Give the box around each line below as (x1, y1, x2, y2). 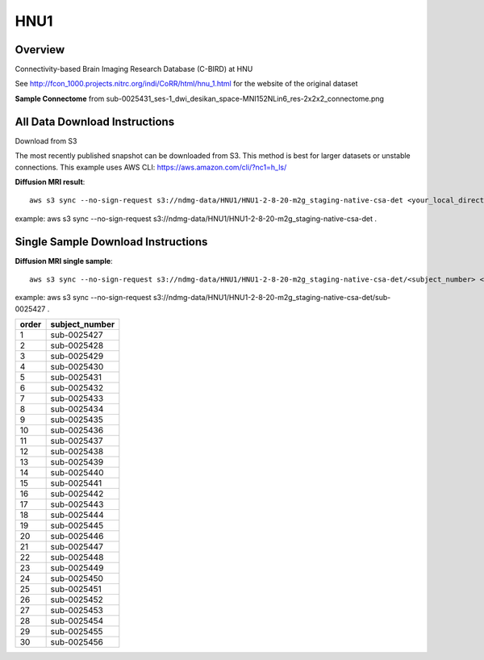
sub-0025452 (50, 594, 104, 605)
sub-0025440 (50, 467, 104, 478)
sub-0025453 (50, 605, 104, 616)
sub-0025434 (50, 403, 104, 415)
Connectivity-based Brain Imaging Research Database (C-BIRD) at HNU (15, 65, 253, 74)
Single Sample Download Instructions (15, 235, 208, 249)
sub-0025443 (50, 499, 104, 510)
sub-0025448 (50, 552, 104, 563)
